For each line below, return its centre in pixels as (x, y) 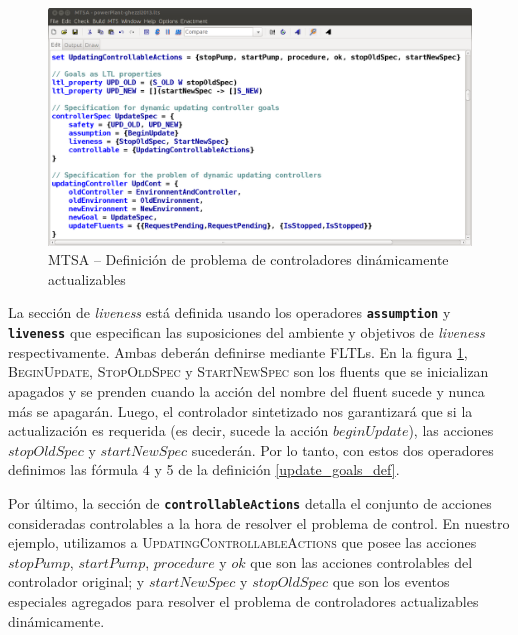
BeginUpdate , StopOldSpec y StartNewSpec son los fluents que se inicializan (248, 371)
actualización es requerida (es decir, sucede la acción (168, 430)
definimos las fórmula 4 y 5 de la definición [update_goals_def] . (204, 469)
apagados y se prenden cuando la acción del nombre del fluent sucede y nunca (246, 390)
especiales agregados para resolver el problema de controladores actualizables (243, 600)
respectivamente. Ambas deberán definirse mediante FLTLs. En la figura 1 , (238, 351)
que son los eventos (391, 581)
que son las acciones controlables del (361, 561)
